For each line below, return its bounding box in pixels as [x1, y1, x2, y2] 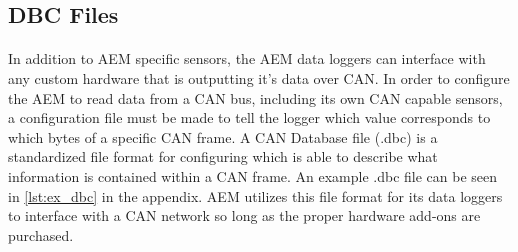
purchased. [8, 224, 74, 245]
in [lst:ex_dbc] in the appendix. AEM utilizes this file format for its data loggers [8, 185, 503, 206]
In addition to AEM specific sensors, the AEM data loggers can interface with [8, 48, 486, 69]
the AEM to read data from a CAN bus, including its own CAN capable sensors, [8, 87, 503, 108]
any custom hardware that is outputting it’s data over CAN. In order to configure [8, 67, 510, 88]
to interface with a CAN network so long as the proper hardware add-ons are [8, 205, 481, 226]
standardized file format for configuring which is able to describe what [8, 146, 438, 167]
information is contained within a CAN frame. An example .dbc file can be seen [8, 165, 498, 186]
